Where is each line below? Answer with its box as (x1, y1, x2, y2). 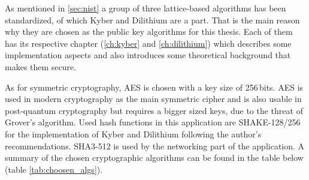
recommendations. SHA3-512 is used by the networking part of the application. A (5, 139, 305, 152)
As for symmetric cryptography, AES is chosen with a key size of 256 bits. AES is (5, 80, 304, 93)
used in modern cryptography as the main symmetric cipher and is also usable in (5, 92, 302, 105)
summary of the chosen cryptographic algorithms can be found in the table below (5, 151, 304, 164)
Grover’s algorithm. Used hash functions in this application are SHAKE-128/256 (5, 116, 301, 128)
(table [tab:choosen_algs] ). (5, 163, 103, 175)
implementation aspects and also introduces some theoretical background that (5, 49, 291, 61)
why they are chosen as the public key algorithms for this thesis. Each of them (5, 25, 293, 38)
